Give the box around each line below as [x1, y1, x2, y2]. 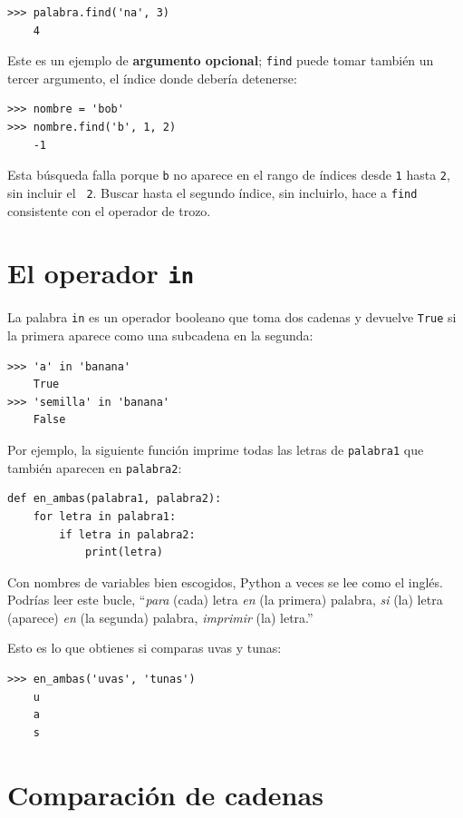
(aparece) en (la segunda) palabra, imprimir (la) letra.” [7, 607, 313, 626]
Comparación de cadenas [7, 775, 323, 813]
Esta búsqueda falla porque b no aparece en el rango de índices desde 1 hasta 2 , [7, 165, 450, 184]
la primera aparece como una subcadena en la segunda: [7, 326, 313, 345]
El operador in [7, 254, 195, 291]
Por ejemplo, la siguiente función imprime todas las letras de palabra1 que [7, 440, 424, 458]
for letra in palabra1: [33, 509, 177, 523]
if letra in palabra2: [59, 527, 196, 541]
